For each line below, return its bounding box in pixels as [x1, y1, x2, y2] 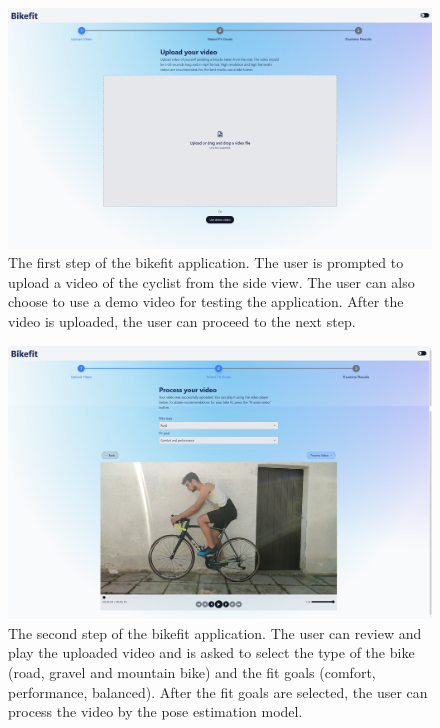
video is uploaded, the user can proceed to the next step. [8, 310, 356, 331]
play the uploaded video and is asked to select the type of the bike [8, 642, 415, 663]
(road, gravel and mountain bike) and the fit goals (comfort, [8, 662, 376, 682]
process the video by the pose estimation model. [8, 701, 303, 722]
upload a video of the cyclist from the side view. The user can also [8, 271, 415, 292]
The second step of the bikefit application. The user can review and [8, 622, 422, 643]
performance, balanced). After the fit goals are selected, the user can [8, 681, 428, 702]
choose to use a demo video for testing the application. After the [8, 291, 404, 312]
